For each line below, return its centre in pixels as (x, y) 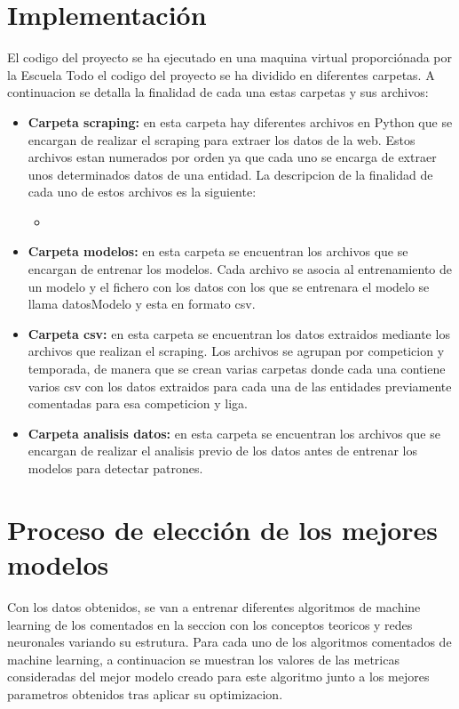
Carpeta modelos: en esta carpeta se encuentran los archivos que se (218, 251)
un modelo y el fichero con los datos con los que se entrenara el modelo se (229, 286)
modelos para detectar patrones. (115, 468)
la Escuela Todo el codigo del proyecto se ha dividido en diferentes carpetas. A (221, 74)
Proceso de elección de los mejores (223, 529)
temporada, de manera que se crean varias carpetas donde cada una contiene (237, 369)
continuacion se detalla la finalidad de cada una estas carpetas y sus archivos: (218, 92)
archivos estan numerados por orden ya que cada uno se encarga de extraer (232, 157)
